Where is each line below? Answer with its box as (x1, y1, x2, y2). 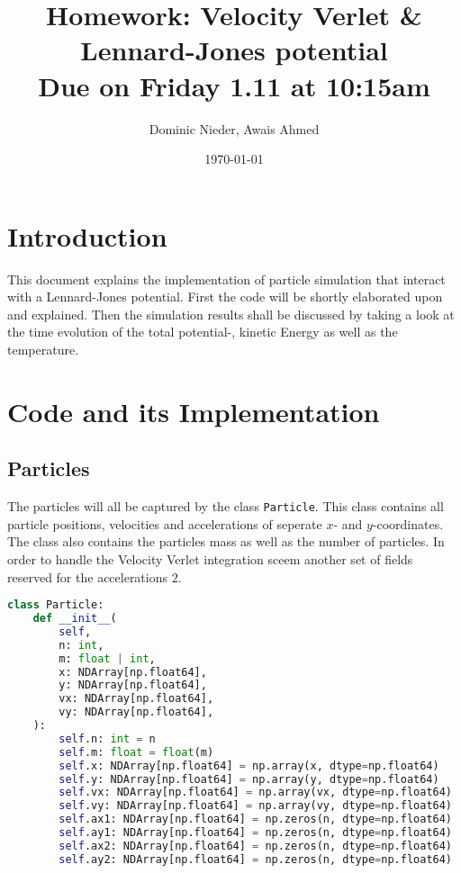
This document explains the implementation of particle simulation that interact (7, 269, 446, 288)
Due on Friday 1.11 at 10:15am (38, 67, 430, 103)
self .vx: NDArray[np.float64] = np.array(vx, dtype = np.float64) (59, 786, 453, 799)
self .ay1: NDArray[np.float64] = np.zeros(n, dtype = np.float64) (59, 826, 453, 840)
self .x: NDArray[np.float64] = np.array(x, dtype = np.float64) (59, 759, 439, 772)
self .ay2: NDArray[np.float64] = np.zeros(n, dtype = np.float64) (59, 852, 453, 866)
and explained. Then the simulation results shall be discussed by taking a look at (7, 304, 455, 323)
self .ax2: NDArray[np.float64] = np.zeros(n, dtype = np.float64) (59, 839, 453, 852)
